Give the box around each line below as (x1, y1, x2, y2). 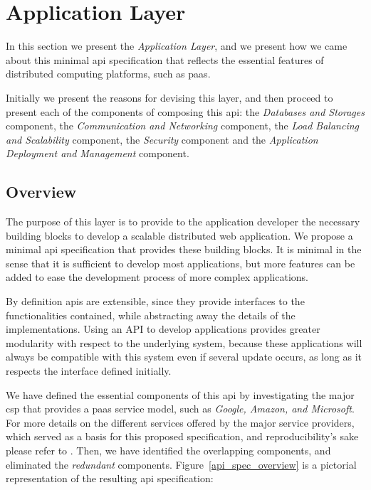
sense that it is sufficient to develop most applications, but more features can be (6, 255, 355, 270)
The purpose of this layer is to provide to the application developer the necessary (6, 214, 360, 229)
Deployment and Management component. (6, 146, 189, 161)
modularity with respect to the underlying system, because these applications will (6, 335, 362, 350)
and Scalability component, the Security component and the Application (6, 132, 318, 147)
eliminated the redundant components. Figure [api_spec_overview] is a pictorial (6, 457, 357, 472)
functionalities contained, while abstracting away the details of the (6, 307, 296, 322)
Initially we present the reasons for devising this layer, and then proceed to (6, 90, 333, 105)
